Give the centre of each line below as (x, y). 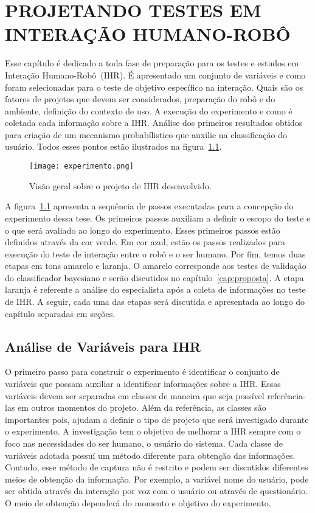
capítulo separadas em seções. (60, 313)
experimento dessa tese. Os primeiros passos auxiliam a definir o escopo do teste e (158, 218)
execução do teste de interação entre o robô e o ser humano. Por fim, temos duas (155, 253)
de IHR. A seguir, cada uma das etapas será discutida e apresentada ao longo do (155, 302)
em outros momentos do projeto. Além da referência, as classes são (142, 407)
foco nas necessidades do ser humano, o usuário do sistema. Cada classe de (144, 443)
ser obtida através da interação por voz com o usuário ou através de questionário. (157, 491)
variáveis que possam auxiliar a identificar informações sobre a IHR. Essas (143, 384)
